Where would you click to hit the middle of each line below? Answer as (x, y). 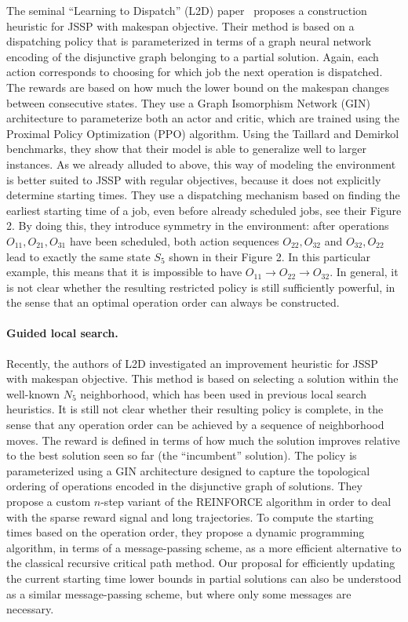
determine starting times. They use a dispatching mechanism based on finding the (203, 195)
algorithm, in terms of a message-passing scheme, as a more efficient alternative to (204, 547)
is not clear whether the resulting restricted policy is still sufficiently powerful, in (201, 287)
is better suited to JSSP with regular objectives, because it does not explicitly (194, 179)
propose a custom (49, 502)
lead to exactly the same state (78, 256)
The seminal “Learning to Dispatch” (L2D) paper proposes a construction (187, 10)
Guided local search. (62, 333)
